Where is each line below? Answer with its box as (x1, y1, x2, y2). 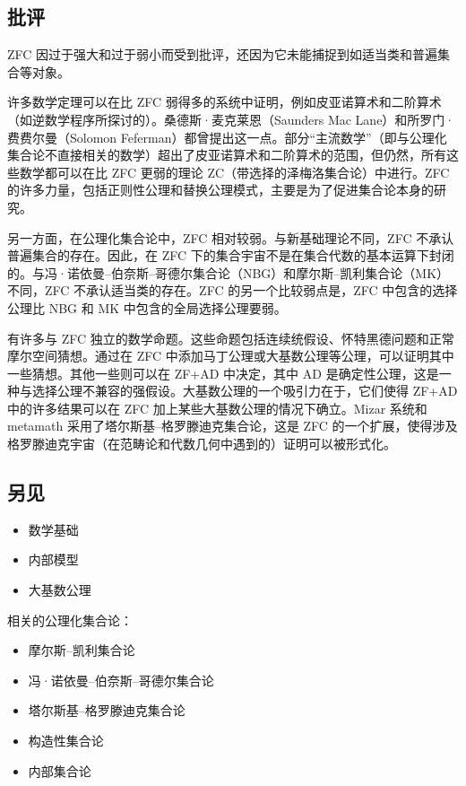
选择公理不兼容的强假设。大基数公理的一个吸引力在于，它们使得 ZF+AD (31, 381, 458, 400)
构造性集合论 (28, 731, 104, 750)
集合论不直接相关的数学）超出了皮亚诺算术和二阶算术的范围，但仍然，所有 (7, 145, 446, 164)
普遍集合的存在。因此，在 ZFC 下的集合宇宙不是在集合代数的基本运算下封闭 (7, 246, 454, 265)
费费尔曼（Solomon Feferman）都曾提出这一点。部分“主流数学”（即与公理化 (7, 127, 447, 146)
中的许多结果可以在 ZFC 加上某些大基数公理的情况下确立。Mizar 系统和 (7, 398, 427, 417)
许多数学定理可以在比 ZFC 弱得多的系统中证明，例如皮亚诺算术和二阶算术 (7, 92, 442, 111)
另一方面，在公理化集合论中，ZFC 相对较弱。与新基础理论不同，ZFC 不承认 (7, 228, 454, 247)
